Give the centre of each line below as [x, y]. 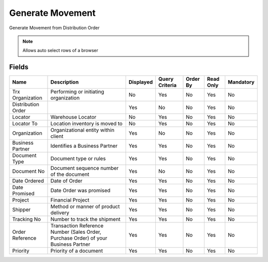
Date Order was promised [80, 191]
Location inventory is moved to [86, 124]
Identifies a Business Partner [84, 146]
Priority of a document [77, 251]
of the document [70, 174]
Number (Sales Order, [76, 232]
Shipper [21, 210]
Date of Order [67, 181]
